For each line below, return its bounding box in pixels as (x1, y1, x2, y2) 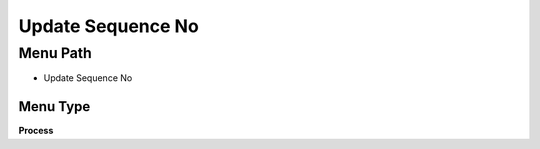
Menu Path (18, 44, 92, 62)
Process (18, 125, 54, 137)
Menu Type (18, 98, 91, 115)
